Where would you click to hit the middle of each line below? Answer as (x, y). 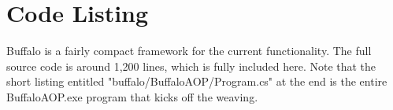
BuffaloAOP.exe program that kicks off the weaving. (132, 96)
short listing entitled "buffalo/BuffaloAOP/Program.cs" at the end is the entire (197, 81)
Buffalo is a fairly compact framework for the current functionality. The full (189, 51)
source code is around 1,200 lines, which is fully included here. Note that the (191, 66)
